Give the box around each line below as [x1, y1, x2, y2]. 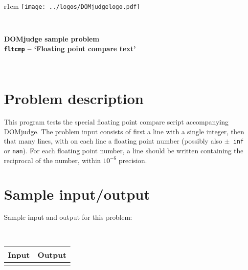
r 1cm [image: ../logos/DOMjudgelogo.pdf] [4, 1, 140, 11]
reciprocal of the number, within [4, 155, 101, 165]
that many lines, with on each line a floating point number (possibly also [4, 136, 223, 146]
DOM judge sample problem [4, 34, 99, 44]
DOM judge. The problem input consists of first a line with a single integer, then [4, 126, 245, 136]
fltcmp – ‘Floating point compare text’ [4, 43, 136, 53]
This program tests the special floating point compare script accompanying [4, 117, 229, 127]
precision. [118, 155, 147, 165]
